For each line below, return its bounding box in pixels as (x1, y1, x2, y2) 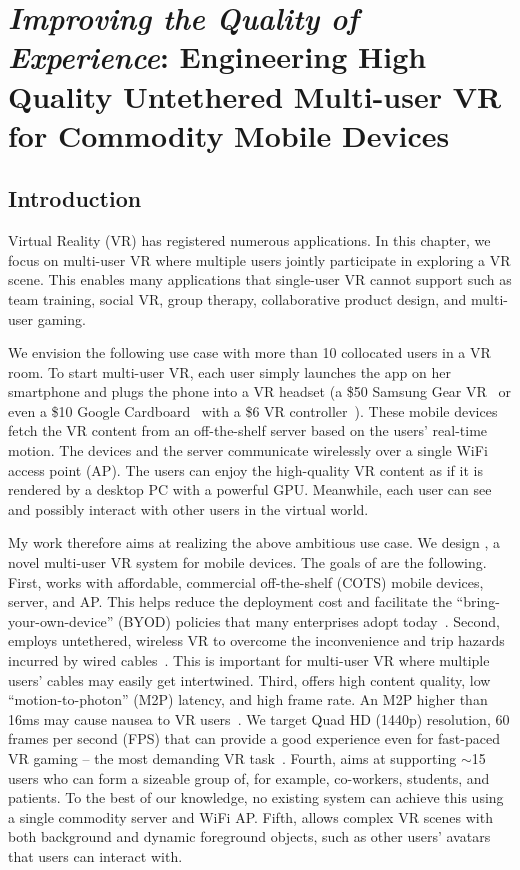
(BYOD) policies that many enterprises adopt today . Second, (118, 610, 500, 631)
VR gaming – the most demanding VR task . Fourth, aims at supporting (8, 747, 457, 768)
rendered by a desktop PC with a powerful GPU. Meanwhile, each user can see (8, 479, 492, 500)
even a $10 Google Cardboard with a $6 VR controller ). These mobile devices (8, 400, 498, 421)
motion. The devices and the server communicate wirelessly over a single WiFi (8, 440, 488, 461)
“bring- (456, 591, 500, 612)
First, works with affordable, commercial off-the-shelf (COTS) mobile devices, (8, 571, 484, 592)
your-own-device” (8, 610, 114, 631)
